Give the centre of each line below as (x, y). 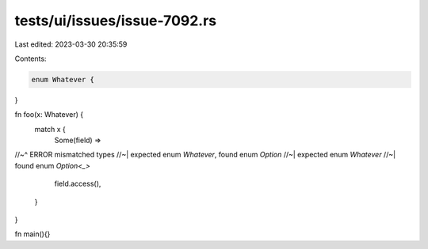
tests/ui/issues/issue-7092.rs (116, 21)
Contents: (31, 58)
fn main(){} (32, 234)
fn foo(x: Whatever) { (49, 115)
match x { (50, 129)
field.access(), (78, 184)
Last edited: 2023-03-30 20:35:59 (71, 44)
